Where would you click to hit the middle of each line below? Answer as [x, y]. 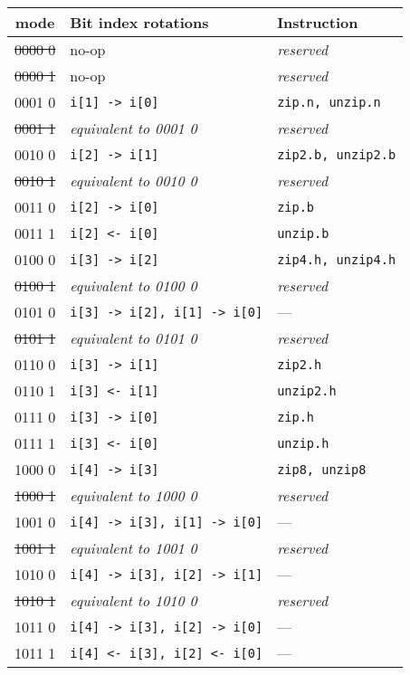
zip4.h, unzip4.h [337, 259]
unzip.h [303, 443]
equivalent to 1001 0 [133, 548]
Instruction [318, 22]
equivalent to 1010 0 [133, 600]
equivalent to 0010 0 [133, 181]
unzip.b [303, 233]
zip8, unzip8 [322, 469]
